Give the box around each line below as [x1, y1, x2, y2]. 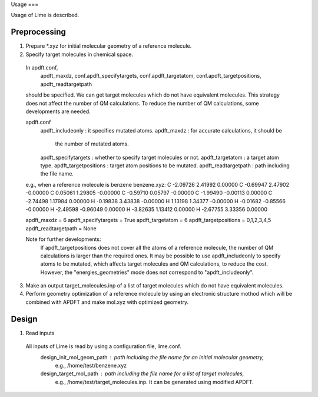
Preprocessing [11, 27, 66, 37]
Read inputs [25, 329, 55, 336]
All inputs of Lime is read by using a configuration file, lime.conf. [25, 343, 182, 350]
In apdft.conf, [25, 64, 58, 71]
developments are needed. [25, 108, 91, 115]
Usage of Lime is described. [11, 12, 79, 19]
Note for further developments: [25, 236, 101, 243]
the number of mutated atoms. [55, 140, 129, 147]
